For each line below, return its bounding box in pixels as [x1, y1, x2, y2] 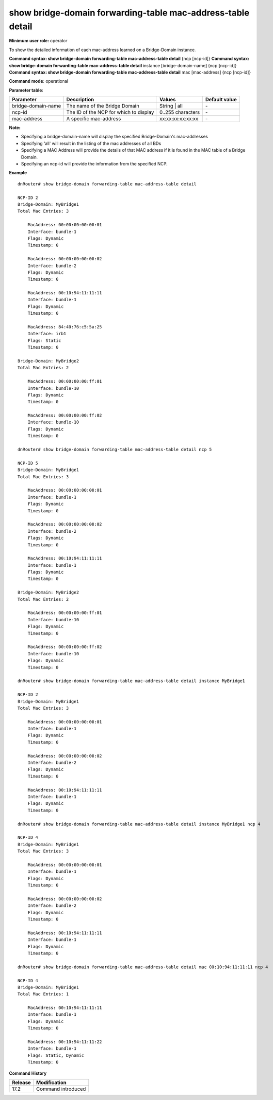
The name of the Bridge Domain [66, 103, 140, 109]
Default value [205, 96, 237, 103]
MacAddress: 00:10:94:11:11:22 [27, 1039, 102, 1045]
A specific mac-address [66, 115, 121, 122]
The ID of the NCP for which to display [66, 109, 154, 116]
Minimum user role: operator [9, 38, 67, 44]
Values [159, 96, 176, 103]
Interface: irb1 [27, 331, 66, 337]
